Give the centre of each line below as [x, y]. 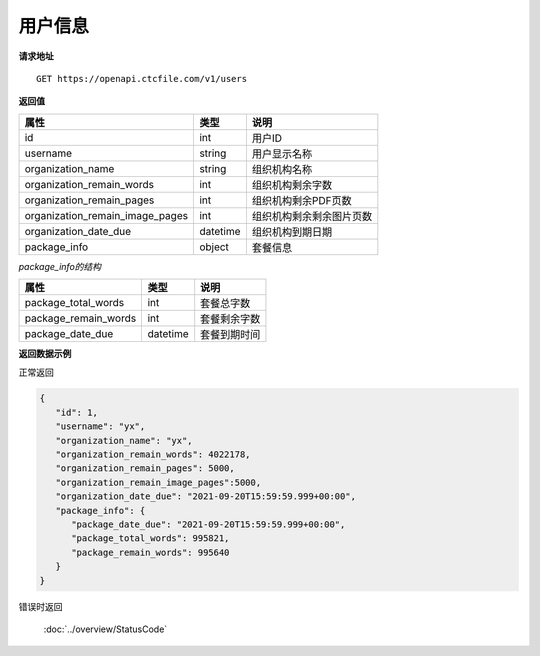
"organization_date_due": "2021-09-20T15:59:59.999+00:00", [206, 496]
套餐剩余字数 [230, 319]
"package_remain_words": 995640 [150, 552]
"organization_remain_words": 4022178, [153, 454]
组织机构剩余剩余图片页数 [312, 216]
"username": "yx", [100, 426]
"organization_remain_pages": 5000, [145, 468]
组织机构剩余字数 [292, 185]
